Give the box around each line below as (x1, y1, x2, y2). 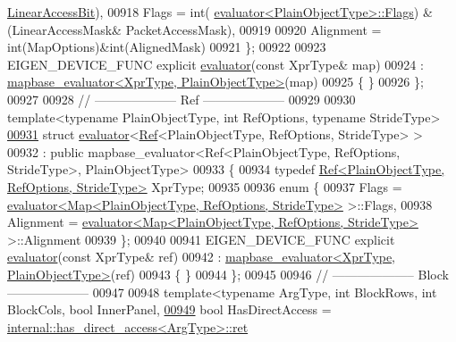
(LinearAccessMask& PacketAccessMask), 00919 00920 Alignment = (7, 20, 382, 38)
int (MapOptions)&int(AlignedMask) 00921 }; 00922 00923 (7, 38, 326, 56)
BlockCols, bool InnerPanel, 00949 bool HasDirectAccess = (7, 300, 332, 319)
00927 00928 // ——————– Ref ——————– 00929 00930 (7, 89, 356, 108)
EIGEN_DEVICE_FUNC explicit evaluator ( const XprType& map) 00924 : (7, 54, 424, 73)
